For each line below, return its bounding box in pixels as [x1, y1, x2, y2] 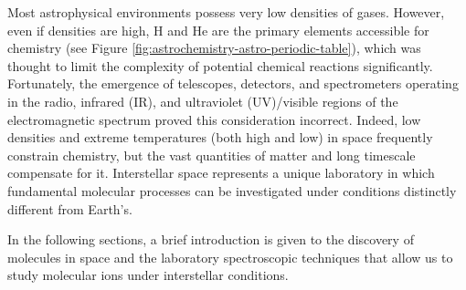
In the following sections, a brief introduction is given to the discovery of [7, 230, 414, 249]
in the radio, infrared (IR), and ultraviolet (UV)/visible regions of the [7, 91, 398, 110]
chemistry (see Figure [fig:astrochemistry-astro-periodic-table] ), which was [7, 38, 421, 57]
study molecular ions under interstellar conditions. [7, 265, 289, 285]
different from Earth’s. [7, 199, 132, 218]
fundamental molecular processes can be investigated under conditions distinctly [7, 181, 457, 200]
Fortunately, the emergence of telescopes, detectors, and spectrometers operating [7, 74, 459, 93]
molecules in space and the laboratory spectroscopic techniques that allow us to [7, 247, 453, 266]
